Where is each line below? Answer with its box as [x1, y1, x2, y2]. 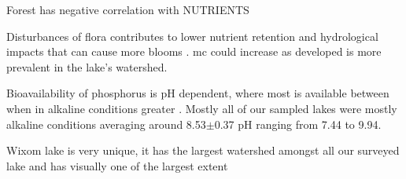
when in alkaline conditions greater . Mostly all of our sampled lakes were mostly [6, 100, 397, 116]
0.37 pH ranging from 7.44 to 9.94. [214, 115, 382, 132]
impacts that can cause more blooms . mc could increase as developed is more [6, 43, 382, 60]
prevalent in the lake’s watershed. [6, 58, 168, 75]
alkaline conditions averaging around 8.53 [6, 115, 206, 132]
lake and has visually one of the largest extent [6, 157, 228, 174]
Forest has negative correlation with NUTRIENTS [6, 2, 249, 17]
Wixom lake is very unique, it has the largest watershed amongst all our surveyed [6, 142, 400, 159]
